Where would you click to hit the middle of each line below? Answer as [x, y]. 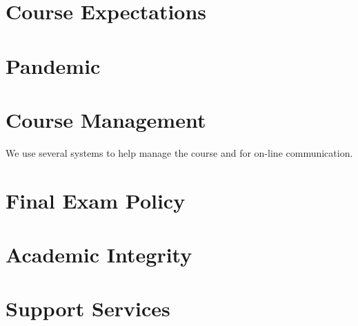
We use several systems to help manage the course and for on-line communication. [179, 152]
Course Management [106, 119]
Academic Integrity [99, 255]
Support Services [88, 308]
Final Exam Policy [96, 200]
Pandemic [53, 65]
